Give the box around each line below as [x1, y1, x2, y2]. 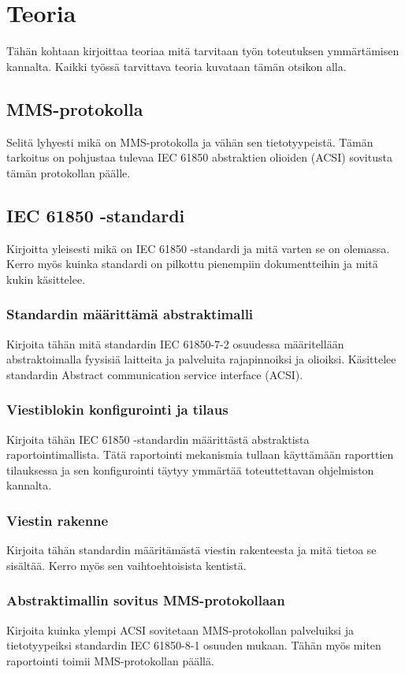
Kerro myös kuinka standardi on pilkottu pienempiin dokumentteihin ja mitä [6, 255, 378, 272]
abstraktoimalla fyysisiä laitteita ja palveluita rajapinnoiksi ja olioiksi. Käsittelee [6, 351, 396, 367]
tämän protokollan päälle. [6, 164, 131, 181]
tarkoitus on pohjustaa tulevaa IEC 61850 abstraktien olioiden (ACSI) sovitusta [6, 149, 392, 166]
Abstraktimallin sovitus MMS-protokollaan [6, 590, 285, 610]
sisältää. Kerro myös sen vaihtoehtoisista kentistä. [6, 557, 247, 573]
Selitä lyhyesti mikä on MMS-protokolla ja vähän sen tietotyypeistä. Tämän [6, 133, 373, 150]
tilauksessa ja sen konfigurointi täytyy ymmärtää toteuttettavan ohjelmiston [6, 461, 374, 478]
